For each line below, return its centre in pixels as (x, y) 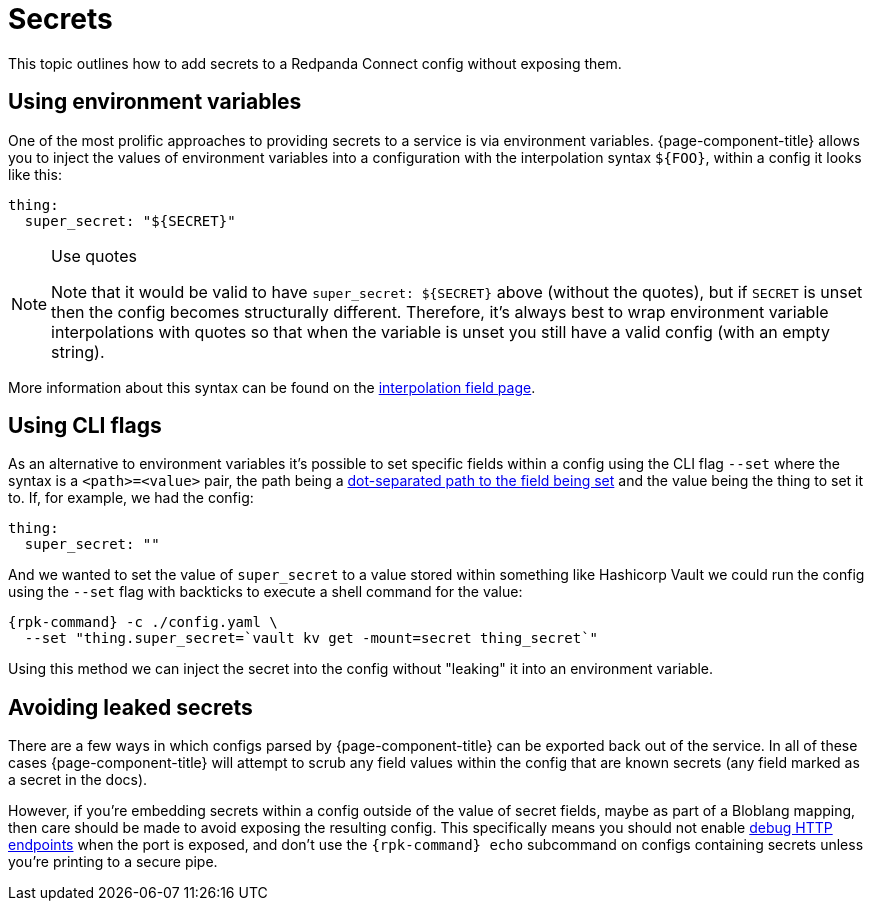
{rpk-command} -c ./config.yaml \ (143, 622)
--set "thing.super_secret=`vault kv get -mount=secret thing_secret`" (311, 638)
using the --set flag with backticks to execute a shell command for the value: (265, 592)
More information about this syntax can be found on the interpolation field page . (272, 387)
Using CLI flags (85, 426)
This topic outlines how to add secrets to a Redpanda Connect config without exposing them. (315, 63)
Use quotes (94, 255)
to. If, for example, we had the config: (131, 498)
